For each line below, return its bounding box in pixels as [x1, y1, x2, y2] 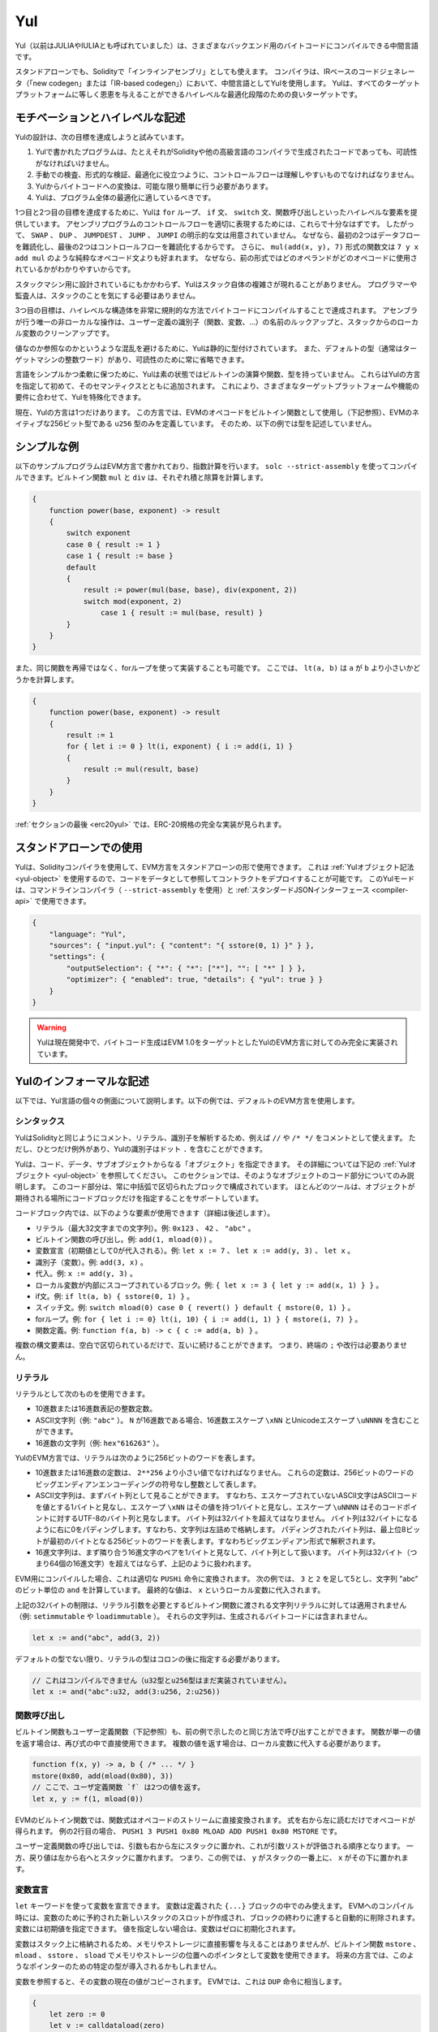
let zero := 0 [49, 2010, 105, 2019]
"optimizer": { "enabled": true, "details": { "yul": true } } [66, 975, 324, 984]
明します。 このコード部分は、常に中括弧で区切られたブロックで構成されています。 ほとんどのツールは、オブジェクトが [15, 1182, 415, 1192]
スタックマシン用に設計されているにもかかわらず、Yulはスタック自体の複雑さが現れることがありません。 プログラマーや [15, 279, 418, 289]
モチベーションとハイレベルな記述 [15, 111, 186, 124]
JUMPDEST [83, 231, 118, 240]
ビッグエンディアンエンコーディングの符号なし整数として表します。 [35, 1479, 261, 1489]
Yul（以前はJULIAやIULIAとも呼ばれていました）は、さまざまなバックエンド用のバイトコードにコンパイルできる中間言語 [15, 41, 419, 50]
